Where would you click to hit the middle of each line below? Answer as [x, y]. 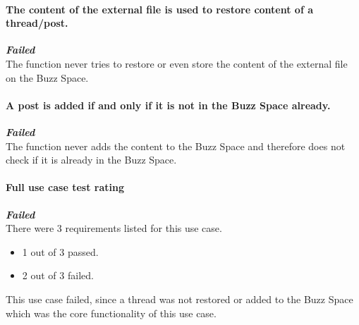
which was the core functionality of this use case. [111, 313]
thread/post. [37, 23]
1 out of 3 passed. [60, 251]
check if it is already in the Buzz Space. [91, 160]
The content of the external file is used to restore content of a [160, 9]
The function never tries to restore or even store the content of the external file [177, 63]
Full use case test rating [65, 187]
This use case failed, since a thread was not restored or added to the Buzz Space [179, 299]
